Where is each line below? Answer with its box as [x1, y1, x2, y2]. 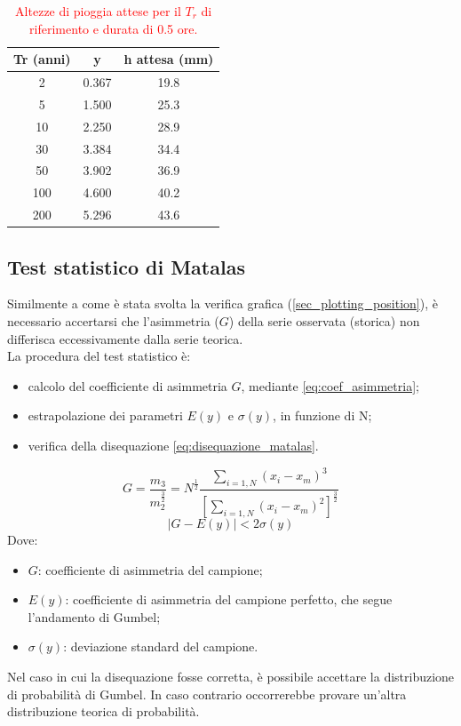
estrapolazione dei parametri [28, 406, 183, 425]
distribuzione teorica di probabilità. [7, 702, 200, 721]
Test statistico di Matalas [7, 252, 245, 280]
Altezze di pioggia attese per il [15, 2, 181, 20]
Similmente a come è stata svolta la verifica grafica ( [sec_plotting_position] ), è [7, 294, 438, 313]
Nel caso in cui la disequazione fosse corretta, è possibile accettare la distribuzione [7, 667, 455, 686]
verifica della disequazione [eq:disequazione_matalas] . [28, 435, 319, 454]
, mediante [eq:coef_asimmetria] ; [241, 376, 419, 395]
